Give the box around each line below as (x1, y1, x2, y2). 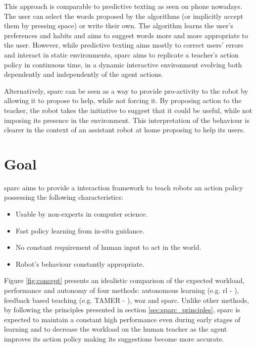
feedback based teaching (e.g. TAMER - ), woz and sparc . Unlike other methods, (4, 294, 249, 305)
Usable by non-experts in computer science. (15, 209, 148, 219)
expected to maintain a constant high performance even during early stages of (4, 314, 241, 324)
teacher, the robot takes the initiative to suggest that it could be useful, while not (4, 105, 253, 115)
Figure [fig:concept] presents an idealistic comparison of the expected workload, (4, 275, 245, 286)
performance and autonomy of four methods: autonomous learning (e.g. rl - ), (4, 285, 239, 295)
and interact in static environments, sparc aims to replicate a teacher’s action (4, 49, 239, 59)
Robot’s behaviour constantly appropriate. (15, 258, 145, 269)
